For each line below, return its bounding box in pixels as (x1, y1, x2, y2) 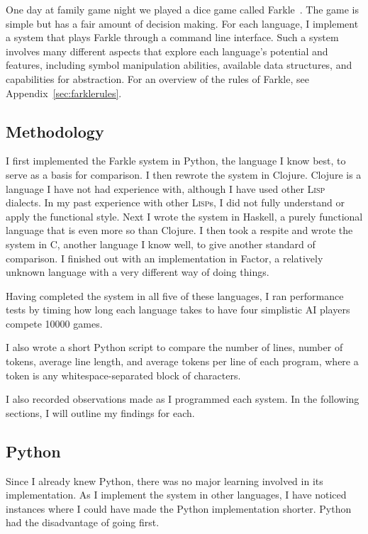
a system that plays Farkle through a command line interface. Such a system (6, 30, 339, 45)
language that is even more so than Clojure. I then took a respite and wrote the (6, 223, 353, 238)
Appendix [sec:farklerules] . (6, 85, 122, 100)
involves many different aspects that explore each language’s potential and (6, 43, 328, 58)
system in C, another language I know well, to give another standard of (6, 236, 316, 251)
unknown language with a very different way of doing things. (6, 265, 269, 279)
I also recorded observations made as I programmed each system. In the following (6, 391, 359, 406)
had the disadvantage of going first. (6, 515, 160, 530)
